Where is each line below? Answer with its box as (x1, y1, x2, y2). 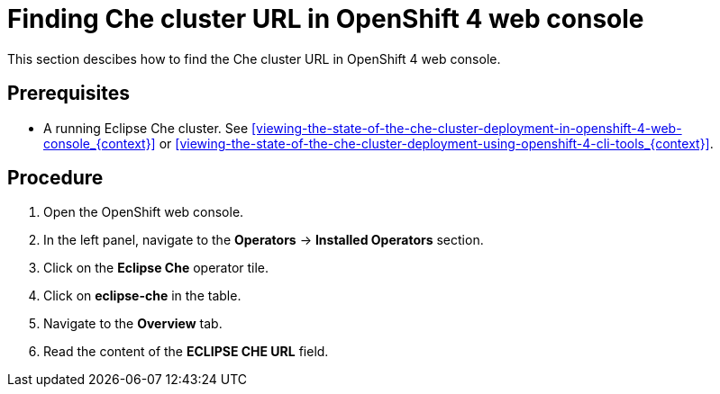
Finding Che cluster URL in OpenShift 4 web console (7, 4, 644, 34)
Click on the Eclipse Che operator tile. (43, 260, 269, 276)
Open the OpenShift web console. (43, 204, 244, 220)
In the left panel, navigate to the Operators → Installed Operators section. (43, 232, 484, 248)
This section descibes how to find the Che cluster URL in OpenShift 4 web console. (7, 50, 501, 67)
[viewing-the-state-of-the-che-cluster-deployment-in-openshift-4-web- (251, 120, 682, 136)
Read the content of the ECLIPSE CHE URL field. (43, 344, 329, 360)
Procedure (7, 166, 104, 190)
